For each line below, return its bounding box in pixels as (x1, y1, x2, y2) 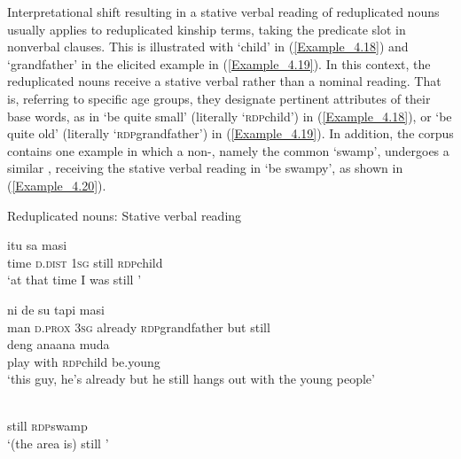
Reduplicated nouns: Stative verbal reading (7, 206, 242, 224)
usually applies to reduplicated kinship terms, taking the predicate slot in (7, 19, 406, 38)
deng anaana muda (7, 335, 110, 354)
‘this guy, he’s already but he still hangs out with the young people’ (7, 370, 375, 388)
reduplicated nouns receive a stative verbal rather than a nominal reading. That (7, 72, 441, 90)
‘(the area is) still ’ (7, 434, 109, 453)
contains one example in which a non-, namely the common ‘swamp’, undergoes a (7, 141, 449, 159)
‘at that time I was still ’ (7, 270, 142, 289)
